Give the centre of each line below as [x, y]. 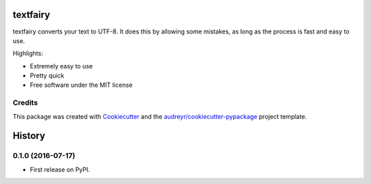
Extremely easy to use [61, 66]
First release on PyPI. [60, 169]
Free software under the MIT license [81, 85]
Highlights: [28, 53]
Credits [25, 103]
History [29, 136]
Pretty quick [47, 76]
